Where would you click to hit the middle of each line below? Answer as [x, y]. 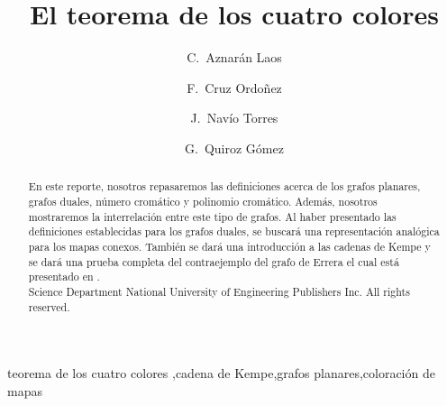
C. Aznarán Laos [234, 57]
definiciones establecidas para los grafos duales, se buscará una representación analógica [234, 231]
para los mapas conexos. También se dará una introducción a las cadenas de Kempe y [229, 246]
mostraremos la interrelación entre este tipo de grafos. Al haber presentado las [212, 216]
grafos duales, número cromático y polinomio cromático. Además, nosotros [203, 201]
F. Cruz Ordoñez [234, 87]
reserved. [49, 306]
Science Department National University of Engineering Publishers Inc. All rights [219, 291]
